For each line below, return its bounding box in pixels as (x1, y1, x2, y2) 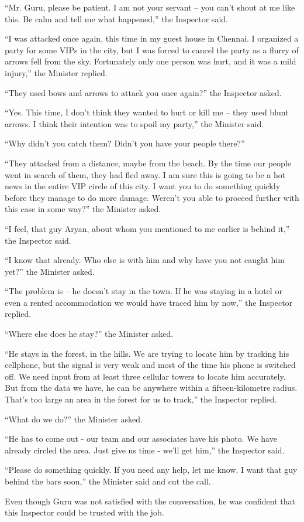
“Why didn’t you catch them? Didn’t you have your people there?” (5, 137, 245, 149)
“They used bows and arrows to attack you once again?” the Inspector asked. (5, 86, 282, 98)
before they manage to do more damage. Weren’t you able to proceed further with (5, 191, 299, 203)
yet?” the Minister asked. (5, 265, 95, 277)
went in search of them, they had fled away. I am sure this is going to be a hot (5, 168, 286, 180)
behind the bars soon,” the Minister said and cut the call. (5, 475, 211, 487)
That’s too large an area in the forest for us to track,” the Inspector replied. (5, 393, 277, 405)
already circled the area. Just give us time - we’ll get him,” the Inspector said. (5, 443, 285, 456)
